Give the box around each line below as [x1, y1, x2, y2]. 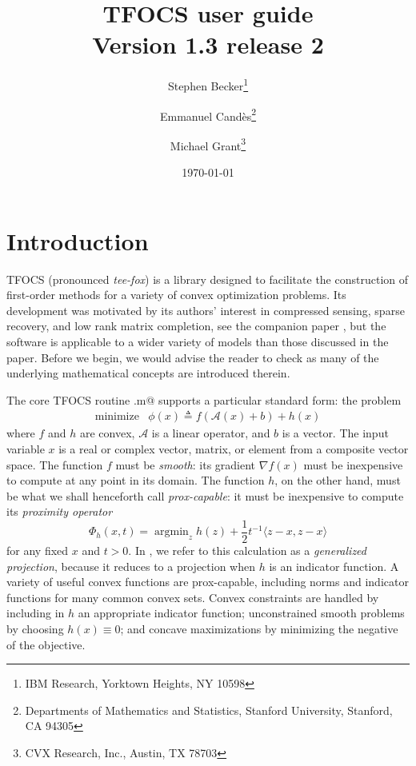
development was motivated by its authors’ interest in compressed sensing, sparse [6, 301, 405, 318]
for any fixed [6, 542, 69, 558]
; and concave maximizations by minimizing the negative [120, 620, 398, 636]
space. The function [6, 456, 103, 473]
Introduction [6, 224, 149, 257]
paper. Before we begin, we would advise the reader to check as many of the [6, 349, 379, 365]
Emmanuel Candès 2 [159, 105, 257, 124]
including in [6, 604, 65, 621]
